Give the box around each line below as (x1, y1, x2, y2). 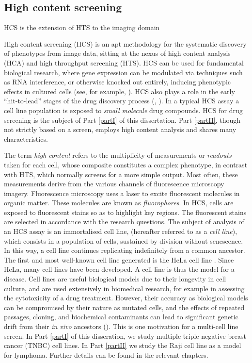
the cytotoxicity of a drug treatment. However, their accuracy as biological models (4, 293, 248, 303)
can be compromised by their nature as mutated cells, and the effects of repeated (4, 302, 245, 312)
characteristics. (4, 133, 48, 144)
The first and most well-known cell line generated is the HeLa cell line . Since (4, 254, 234, 264)
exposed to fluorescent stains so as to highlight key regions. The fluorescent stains (4, 207, 247, 217)
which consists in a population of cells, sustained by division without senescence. (4, 235, 243, 246)
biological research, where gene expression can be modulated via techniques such (4, 67, 243, 77)
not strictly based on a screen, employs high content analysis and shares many (4, 124, 236, 134)
